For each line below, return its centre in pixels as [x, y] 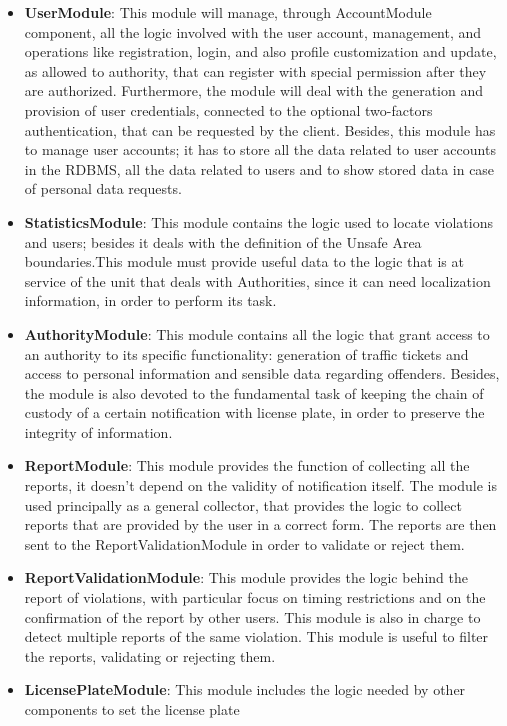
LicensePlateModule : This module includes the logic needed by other [245, 689]
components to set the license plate [132, 709]
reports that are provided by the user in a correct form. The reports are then [260, 524]
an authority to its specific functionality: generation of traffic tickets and [246, 353]
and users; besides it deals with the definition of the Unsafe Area [223, 241]
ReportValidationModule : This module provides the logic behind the [246, 577]
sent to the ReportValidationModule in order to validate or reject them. [244, 543]
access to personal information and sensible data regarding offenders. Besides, [262, 373]
